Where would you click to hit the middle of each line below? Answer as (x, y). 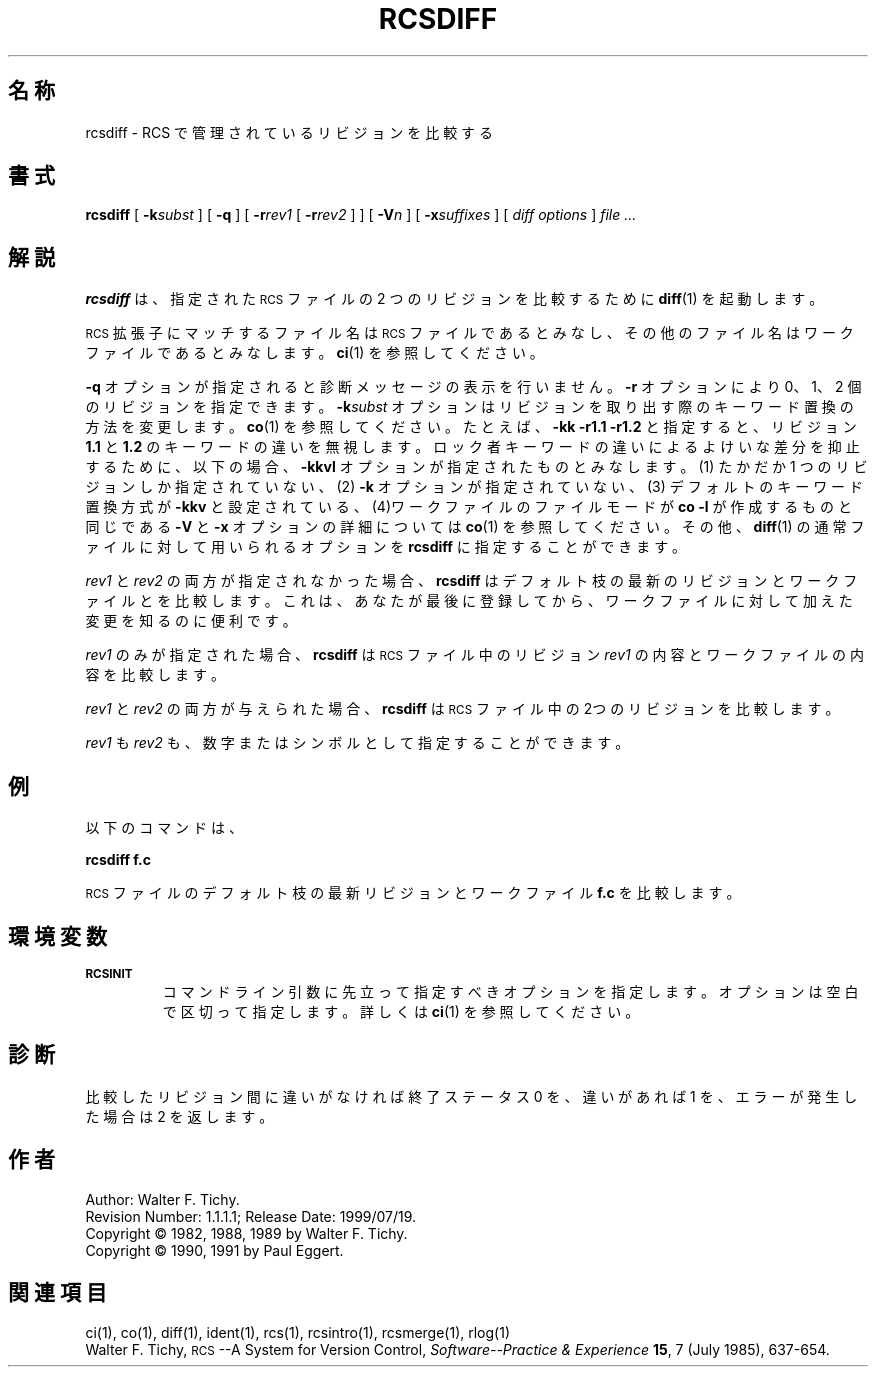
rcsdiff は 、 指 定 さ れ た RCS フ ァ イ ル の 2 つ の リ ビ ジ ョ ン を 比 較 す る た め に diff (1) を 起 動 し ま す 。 (454, 299)
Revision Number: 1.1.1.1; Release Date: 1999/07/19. (251, 1216)
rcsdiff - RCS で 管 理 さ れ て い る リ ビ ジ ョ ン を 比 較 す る (289, 132)
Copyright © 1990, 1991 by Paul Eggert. (214, 1250)
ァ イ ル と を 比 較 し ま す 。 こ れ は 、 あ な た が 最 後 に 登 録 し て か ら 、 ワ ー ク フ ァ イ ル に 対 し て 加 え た (469, 601)
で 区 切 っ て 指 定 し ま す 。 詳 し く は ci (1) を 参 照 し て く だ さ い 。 (401, 1011)
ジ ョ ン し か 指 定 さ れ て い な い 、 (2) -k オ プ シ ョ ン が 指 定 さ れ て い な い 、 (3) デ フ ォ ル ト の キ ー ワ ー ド (474, 487)
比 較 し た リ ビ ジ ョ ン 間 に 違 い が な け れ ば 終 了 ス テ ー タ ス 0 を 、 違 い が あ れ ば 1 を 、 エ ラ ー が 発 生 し (471, 1096)
